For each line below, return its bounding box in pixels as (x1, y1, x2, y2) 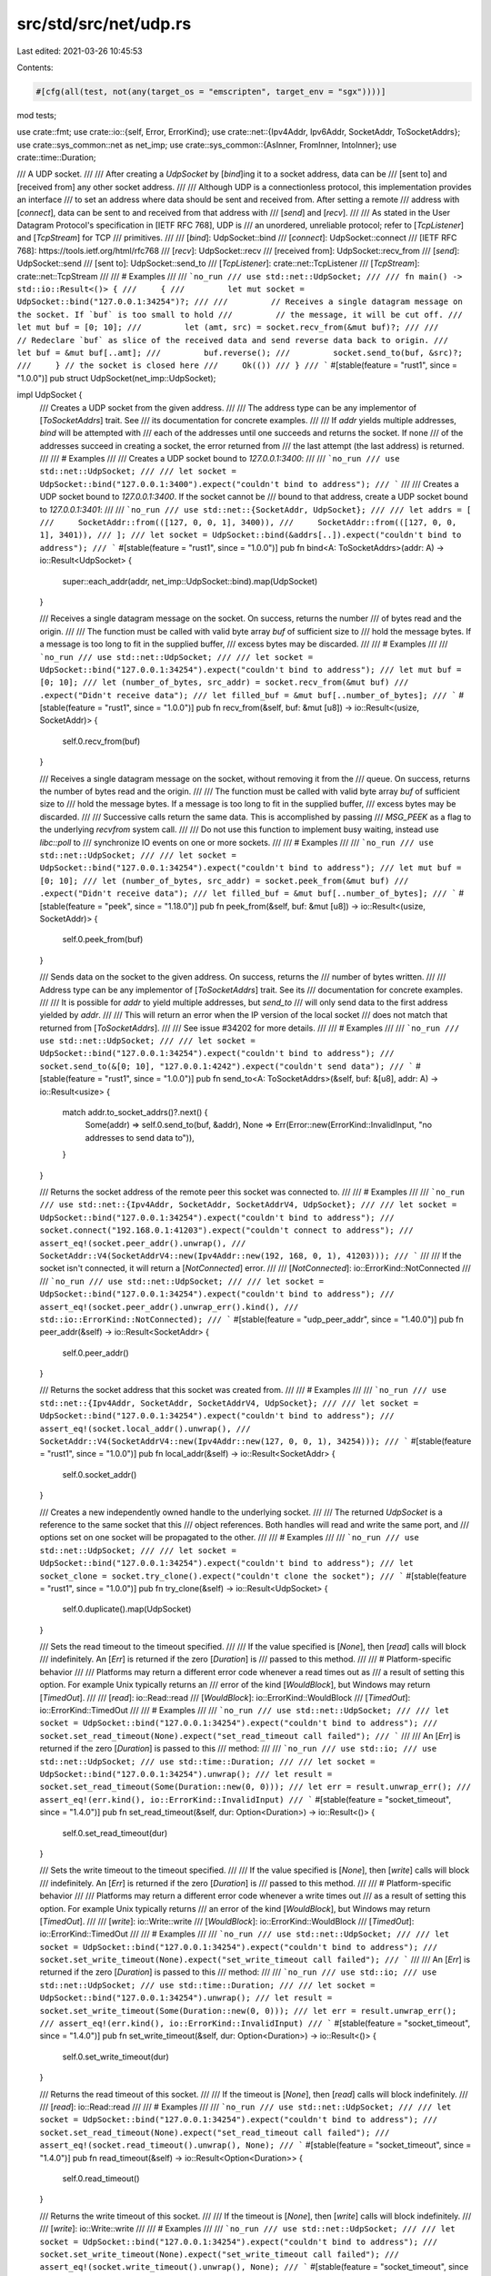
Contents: (16, 62, 54, 73)
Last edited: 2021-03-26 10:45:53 (16, 46, 143, 56)
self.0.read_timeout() (62, 2172, 140, 2184)
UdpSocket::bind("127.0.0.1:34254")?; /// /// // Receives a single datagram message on (16, 297, 463, 307)
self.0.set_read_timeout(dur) (62, 1827, 168, 1838)
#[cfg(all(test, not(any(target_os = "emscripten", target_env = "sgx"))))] (35, 86, 386, 97)
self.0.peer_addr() (62, 1347, 129, 1358)
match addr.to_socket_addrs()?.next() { (62, 1107, 208, 1118)
